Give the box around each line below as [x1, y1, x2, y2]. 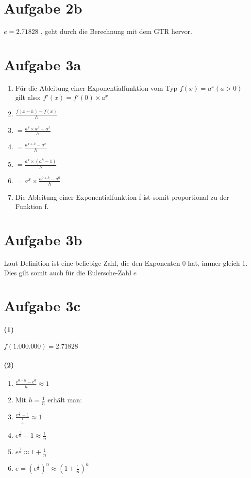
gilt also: [15, 92, 41, 102]
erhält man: [47, 395, 82, 405]
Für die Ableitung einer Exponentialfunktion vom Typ [15, 82, 178, 93]
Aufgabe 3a [4, 54, 81, 74]
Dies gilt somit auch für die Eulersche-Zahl [4, 267, 132, 277]
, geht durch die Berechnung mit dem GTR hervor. [40, 26, 192, 36]
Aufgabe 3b [4, 230, 83, 250]
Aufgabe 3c [4, 296, 81, 316]
